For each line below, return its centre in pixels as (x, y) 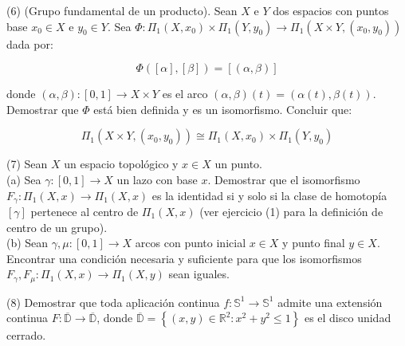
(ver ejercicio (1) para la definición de (291, 212)
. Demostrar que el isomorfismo (284, 179)
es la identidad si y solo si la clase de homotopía (269, 195)
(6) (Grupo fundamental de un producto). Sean (122, 10)
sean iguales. (199, 274)
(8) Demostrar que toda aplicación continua (113, 302)
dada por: (30, 43)
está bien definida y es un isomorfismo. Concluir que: (223, 109)
